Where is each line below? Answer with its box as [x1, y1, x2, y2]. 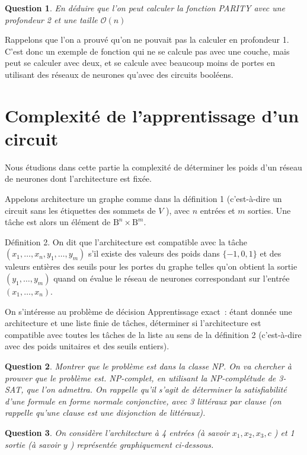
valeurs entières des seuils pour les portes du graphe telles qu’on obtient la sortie [5, 260, 298, 273]
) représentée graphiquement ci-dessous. [70, 438, 214, 450]
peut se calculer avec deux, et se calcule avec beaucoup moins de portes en [5, 56, 276, 69]
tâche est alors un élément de [5, 216, 111, 228]
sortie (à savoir [5, 438, 60, 450]
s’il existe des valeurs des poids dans [88, 247, 220, 260]
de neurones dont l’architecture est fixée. [5, 172, 152, 185]
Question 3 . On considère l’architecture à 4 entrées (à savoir [5, 426, 229, 438]
